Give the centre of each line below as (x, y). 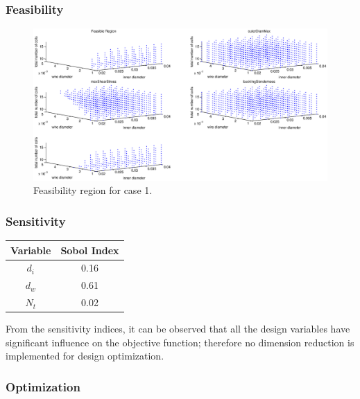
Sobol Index (90, 250)
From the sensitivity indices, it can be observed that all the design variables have (178, 329)
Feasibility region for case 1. (93, 190)
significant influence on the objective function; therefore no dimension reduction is (180, 342)
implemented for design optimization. (85, 356)
